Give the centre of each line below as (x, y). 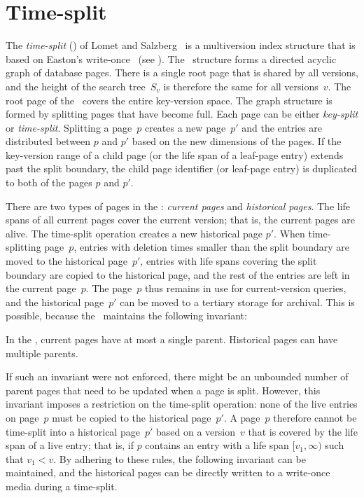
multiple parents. (42, 353)
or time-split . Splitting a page (69, 127)
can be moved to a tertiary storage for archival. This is (237, 302)
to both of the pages (49, 182)
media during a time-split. (62, 486)
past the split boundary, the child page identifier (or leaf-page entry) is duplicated (182, 168)
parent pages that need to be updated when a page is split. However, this (163, 390)
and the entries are (282, 127)
